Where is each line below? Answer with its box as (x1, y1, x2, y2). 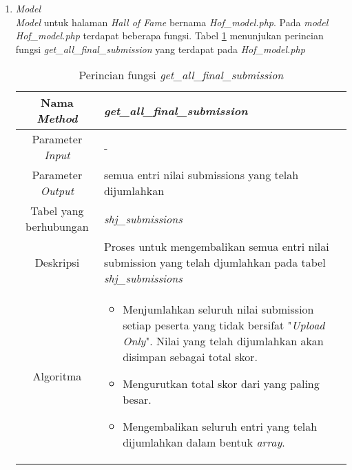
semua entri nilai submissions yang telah (103, 167, 299, 183)
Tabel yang (30, 203, 84, 219)
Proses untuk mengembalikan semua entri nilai (103, 238, 329, 255)
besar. (123, 391, 152, 408)
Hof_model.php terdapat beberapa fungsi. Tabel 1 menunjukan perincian (15, 28, 324, 43)
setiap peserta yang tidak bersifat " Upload (123, 317, 325, 334)
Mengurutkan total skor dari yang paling (123, 376, 320, 392)
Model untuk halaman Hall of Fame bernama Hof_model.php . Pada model (15, 14, 329, 29)
